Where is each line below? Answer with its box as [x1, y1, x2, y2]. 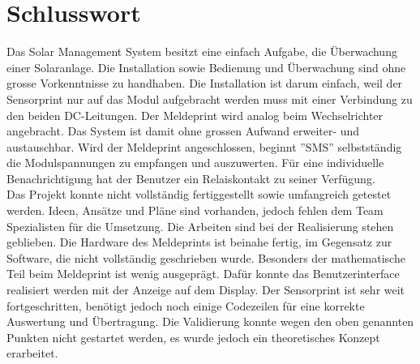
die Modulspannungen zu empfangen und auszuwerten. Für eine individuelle [6, 154, 384, 171]
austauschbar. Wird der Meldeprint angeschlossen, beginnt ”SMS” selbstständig [6, 138, 402, 155]
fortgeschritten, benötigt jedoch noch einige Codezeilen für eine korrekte [6, 297, 365, 314]
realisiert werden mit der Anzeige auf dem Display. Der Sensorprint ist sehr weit [6, 281, 405, 298]
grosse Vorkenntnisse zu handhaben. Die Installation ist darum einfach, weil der [6, 75, 403, 92]
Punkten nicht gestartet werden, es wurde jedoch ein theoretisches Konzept [6, 328, 380, 345]
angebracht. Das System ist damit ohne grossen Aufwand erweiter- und [6, 122, 360, 139]
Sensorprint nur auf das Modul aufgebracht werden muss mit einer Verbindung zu [6, 90, 413, 107]
